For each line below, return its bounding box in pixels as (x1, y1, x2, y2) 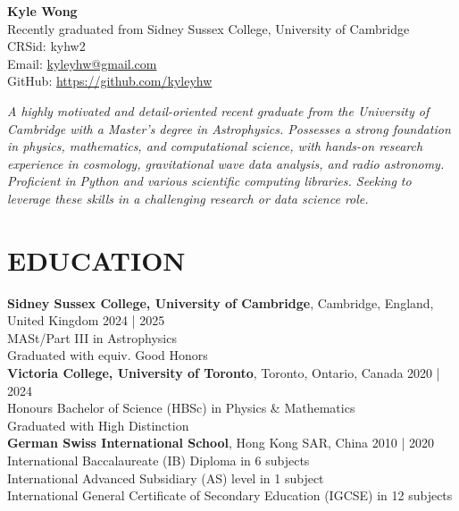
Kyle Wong (7, 2, 78, 20)
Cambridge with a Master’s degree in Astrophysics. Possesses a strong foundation (7, 119, 451, 138)
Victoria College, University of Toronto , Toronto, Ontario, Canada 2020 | (7, 364, 440, 382)
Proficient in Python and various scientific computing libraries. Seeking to (7, 172, 412, 190)
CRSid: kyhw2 (7, 37, 86, 55)
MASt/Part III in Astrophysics (7, 328, 177, 347)
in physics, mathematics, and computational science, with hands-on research (7, 137, 423, 155)
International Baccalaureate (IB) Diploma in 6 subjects (7, 451, 310, 469)
